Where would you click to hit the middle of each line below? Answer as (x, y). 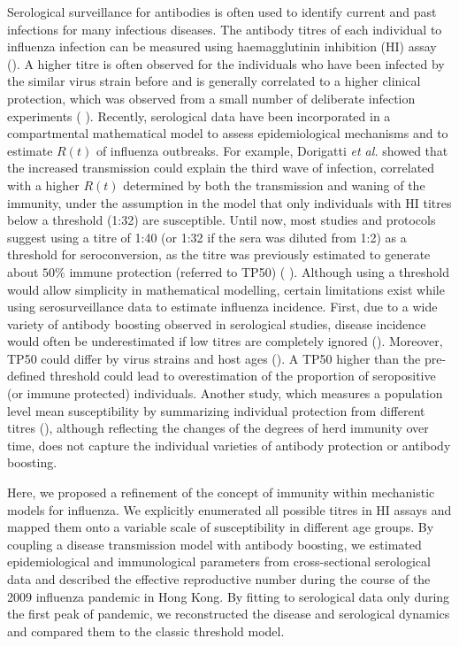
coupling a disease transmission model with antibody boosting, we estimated (214, 544)
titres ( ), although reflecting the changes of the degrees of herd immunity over (218, 428)
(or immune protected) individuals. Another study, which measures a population (225, 393)
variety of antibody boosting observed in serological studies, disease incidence (217, 323)
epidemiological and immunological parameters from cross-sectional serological (219, 561)
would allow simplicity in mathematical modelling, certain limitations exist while (226, 289)
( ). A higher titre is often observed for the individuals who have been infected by (226, 63)
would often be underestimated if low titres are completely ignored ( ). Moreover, (225, 341)
